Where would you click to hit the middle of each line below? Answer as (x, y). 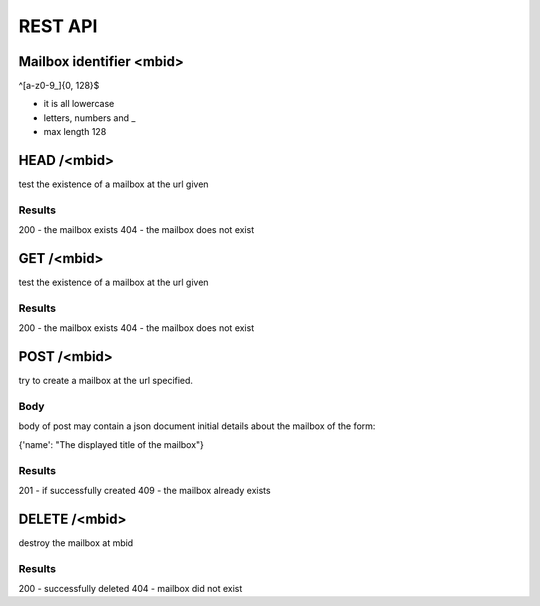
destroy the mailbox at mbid (76, 542)
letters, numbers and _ (89, 117)
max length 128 (75, 132)
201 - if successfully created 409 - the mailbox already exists (144, 490)
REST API (58, 26)
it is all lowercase (79, 104)
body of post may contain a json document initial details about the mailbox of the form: (197, 426)
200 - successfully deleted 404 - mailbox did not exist (130, 588)
